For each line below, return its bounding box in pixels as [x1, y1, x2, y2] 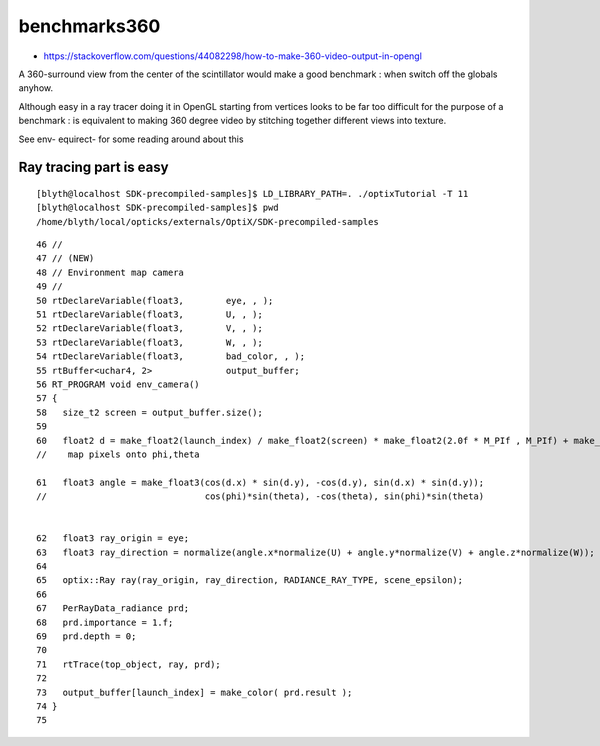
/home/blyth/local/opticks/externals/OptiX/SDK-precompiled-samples [36, 216, 379, 227]
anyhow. [18, 82, 54, 94]
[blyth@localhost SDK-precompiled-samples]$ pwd [36, 202, 279, 214]
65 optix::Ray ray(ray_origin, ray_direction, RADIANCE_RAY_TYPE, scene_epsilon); [36, 575, 464, 586]
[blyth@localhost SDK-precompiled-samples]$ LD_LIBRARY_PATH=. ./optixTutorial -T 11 [36, 188, 469, 199]
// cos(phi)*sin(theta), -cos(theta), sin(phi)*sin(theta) [36, 491, 485, 502]
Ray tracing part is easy [18, 159, 169, 176]
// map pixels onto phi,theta [36, 448, 200, 460]
